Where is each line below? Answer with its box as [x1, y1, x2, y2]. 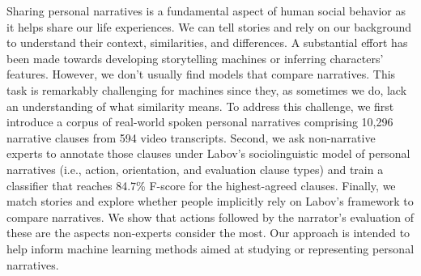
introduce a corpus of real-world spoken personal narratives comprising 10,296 [6, 113, 393, 130]
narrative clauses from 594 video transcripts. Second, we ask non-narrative [6, 129, 376, 146]
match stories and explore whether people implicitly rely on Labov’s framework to [6, 193, 414, 210]
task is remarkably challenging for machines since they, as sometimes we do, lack [6, 81, 407, 98]
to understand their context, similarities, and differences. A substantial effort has [6, 34, 408, 51]
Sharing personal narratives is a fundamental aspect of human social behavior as [6, 2, 406, 19]
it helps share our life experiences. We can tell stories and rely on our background [6, 18, 411, 35]
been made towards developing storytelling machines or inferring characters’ [6, 49, 384, 66]
